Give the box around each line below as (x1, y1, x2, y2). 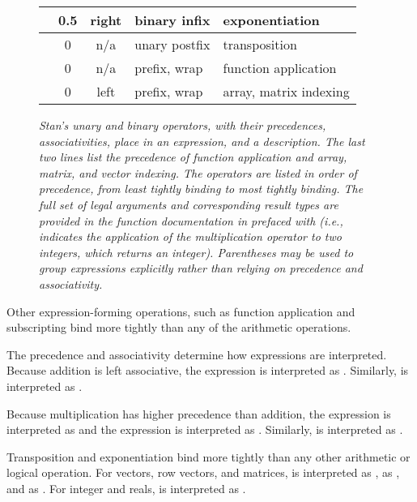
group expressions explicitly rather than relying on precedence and (39, 260, 363, 277)
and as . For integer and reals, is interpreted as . (6, 479, 246, 496)
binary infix (134, 11, 211, 29)
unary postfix (134, 35, 211, 54)
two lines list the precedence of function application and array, (39, 148, 347, 165)
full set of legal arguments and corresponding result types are (39, 195, 338, 212)
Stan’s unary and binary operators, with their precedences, (39, 117, 326, 133)
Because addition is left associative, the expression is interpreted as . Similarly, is (6, 362, 409, 379)
